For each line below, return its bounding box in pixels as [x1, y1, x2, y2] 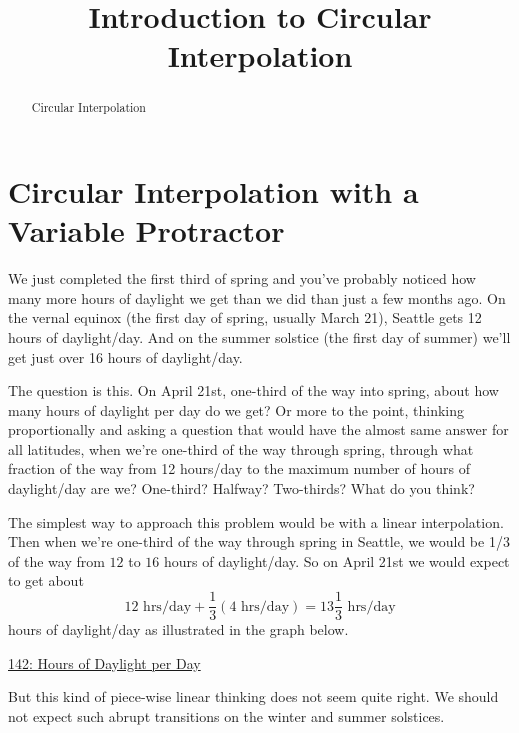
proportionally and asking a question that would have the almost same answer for [8, 419, 509, 440]
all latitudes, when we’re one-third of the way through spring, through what [8, 438, 474, 459]
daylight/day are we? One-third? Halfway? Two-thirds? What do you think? [8, 478, 475, 499]
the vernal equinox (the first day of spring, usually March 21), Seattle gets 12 [8, 307, 482, 328]
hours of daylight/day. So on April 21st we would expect [163, 550, 510, 571]
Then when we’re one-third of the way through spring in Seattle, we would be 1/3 [8, 531, 510, 552]
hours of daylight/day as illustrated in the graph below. [8, 619, 349, 640]
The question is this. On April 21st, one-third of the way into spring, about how [8, 380, 499, 401]
